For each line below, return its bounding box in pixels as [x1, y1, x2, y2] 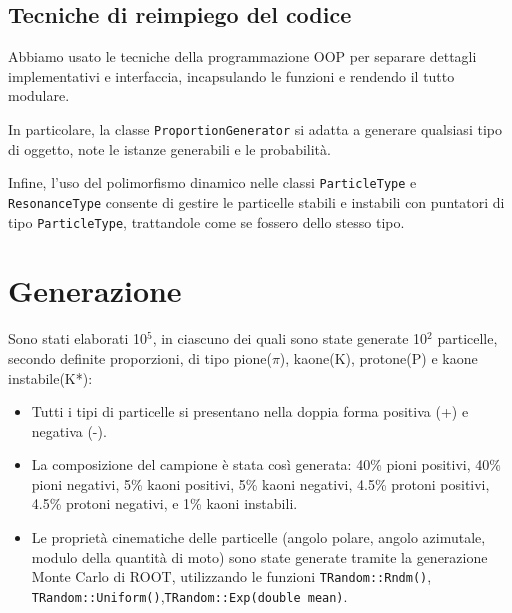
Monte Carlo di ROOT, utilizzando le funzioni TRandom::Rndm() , [31, 566, 432, 587]
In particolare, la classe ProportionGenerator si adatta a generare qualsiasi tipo [8, 118, 502, 139]
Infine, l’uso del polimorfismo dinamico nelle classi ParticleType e [8, 172, 417, 193]
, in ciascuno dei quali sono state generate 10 [152, 328, 428, 349]
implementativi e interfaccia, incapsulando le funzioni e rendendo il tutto [8, 65, 455, 86]
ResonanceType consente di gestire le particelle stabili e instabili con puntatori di [8, 191, 505, 212]
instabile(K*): [8, 367, 93, 388]
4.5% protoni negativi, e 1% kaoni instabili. [31, 493, 298, 514]
